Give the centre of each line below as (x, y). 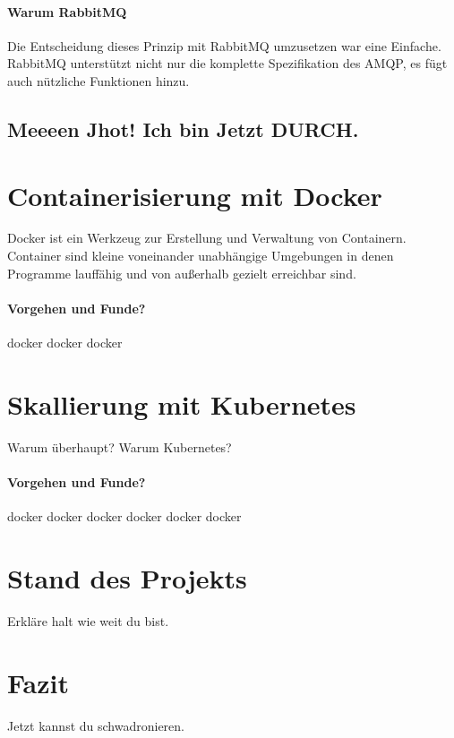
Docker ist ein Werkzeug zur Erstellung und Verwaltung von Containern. (207, 238)
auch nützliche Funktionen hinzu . (99, 80)
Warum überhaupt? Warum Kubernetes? (120, 446)
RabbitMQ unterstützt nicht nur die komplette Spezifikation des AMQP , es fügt (227, 63)
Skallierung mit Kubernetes (182, 403)
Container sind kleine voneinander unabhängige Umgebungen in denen (201, 256)
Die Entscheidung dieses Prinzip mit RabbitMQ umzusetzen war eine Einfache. (224, 45)
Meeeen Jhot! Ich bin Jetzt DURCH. (183, 129)
